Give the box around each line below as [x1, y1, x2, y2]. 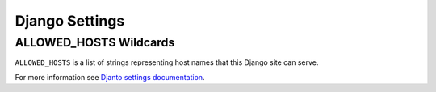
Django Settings [15, 12, 125, 30]
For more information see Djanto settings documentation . [15, 72, 205, 82]
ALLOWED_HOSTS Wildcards [15, 35, 175, 50]
